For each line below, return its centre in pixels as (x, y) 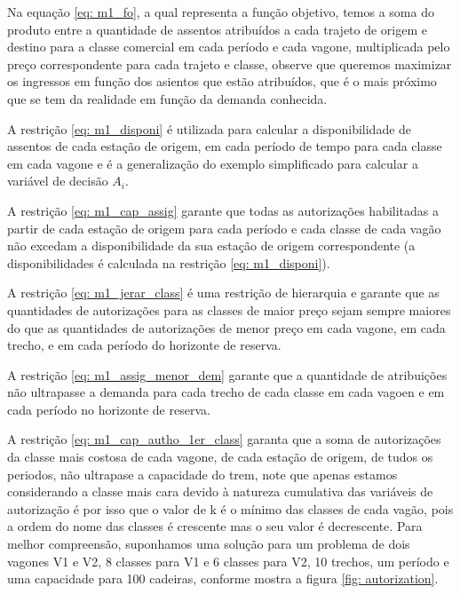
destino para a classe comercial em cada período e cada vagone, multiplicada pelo (229, 47)
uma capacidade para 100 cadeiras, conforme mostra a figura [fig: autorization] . (223, 578)
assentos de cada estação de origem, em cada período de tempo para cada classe (225, 146)
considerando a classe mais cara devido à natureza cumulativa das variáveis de (220, 491)
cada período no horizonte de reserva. (109, 409)
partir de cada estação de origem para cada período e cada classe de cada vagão (224, 228)
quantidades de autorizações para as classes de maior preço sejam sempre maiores (229, 309)
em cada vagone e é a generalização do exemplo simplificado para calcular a (213, 163)
